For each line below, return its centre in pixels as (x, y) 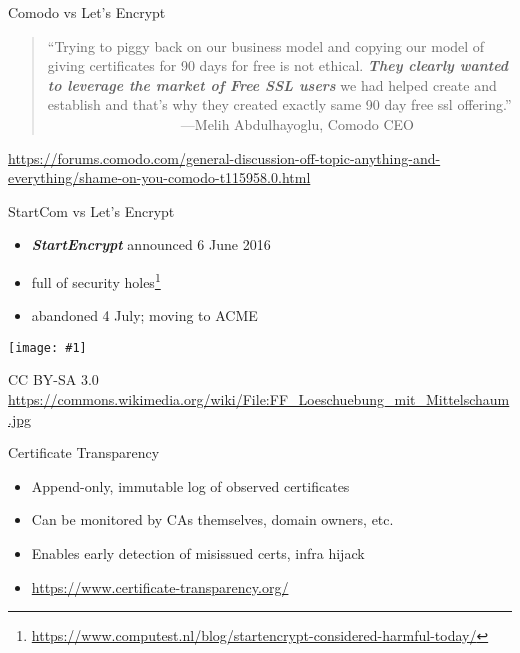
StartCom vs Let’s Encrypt (91, 210)
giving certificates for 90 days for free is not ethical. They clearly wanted (278, 65)
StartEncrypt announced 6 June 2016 (151, 244)
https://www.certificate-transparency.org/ (160, 586)
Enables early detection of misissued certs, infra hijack (198, 553)
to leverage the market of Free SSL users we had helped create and (272, 84)
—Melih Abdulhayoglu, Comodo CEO (297, 123)
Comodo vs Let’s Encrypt (87, 12)
